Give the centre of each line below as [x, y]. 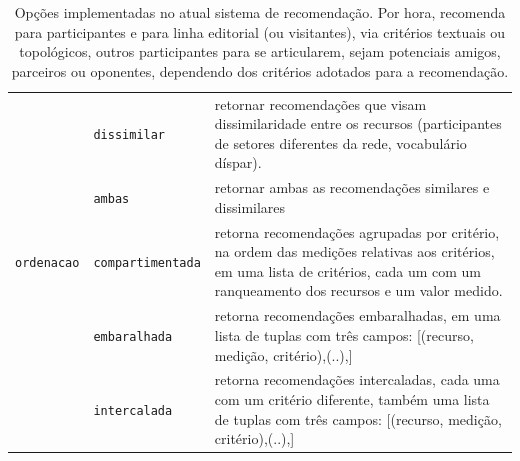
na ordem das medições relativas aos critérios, [354, 251]
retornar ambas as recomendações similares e [352, 187]
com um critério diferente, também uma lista [352, 398]
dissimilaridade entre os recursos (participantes [358, 123]
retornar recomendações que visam [320, 103]
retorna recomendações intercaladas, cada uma [357, 379]
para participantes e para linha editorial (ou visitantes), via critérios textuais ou [260, 31]
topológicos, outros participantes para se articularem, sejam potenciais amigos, [260, 51]
